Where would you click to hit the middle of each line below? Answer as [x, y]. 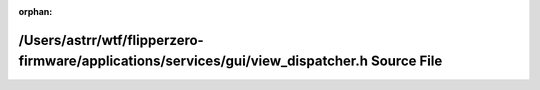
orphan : [35, 11]
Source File [406, 61]
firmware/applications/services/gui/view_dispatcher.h [193, 61]
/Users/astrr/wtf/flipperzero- [111, 40]
